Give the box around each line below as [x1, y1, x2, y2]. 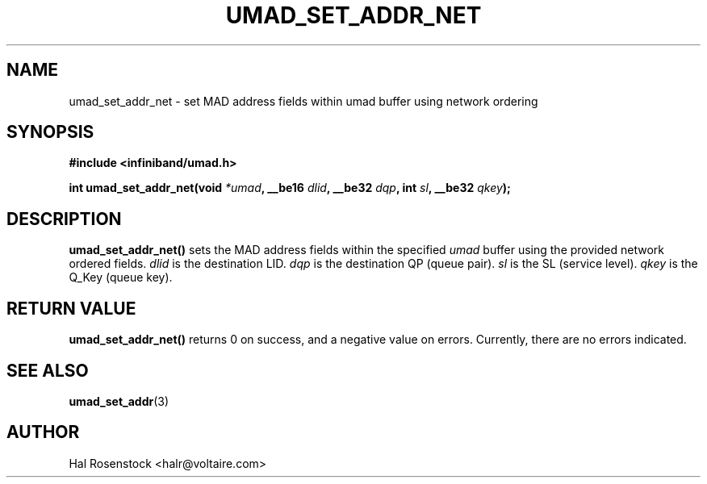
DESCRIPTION [6, 208, 122, 229]
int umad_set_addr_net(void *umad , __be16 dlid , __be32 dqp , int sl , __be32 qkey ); [69, 181, 511, 195]
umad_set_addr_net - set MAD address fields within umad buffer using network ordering [69, 94, 538, 108]
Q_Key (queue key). [69, 270, 173, 285]
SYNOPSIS [6, 122, 94, 143]
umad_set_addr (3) [69, 394, 169, 408]
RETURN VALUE [6, 298, 136, 319]
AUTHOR [6, 422, 80, 443]
